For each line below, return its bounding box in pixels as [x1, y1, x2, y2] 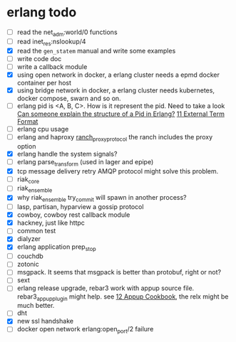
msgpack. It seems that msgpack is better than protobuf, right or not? [16, 268, 222, 277]
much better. [16, 301, 55, 310]
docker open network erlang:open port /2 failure [16, 325, 154, 335]
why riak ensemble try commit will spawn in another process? [16, 193, 187, 203]
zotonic [16, 260, 40, 269]
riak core [16, 175, 40, 185]
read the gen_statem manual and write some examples [16, 46, 176, 55]
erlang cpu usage [16, 124, 69, 133]
